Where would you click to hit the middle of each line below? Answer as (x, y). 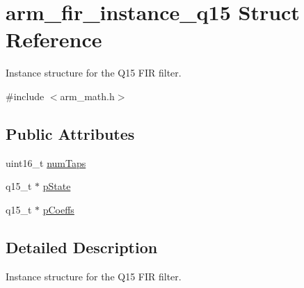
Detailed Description (82, 247)
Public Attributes (70, 133)
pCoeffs (58, 209)
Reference (54, 39)
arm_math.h (87, 96)
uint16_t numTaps (46, 162)
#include (25, 96)
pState (57, 186)
